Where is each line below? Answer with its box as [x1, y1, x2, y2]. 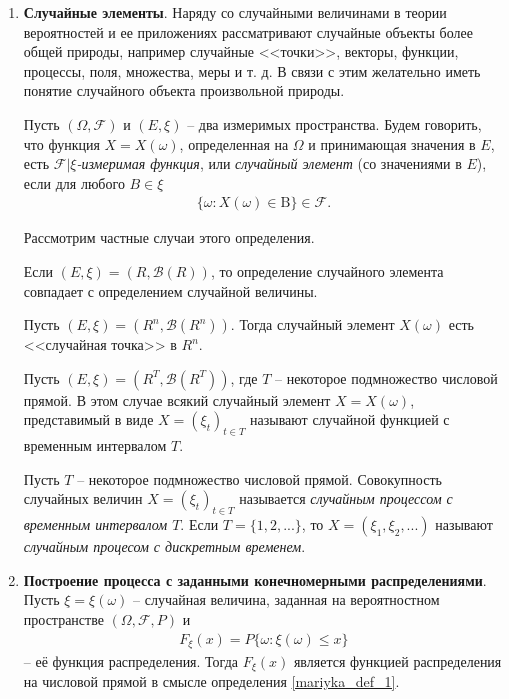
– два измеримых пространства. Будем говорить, [187, 113, 482, 134]
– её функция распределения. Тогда [23, 650, 238, 671]
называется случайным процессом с [239, 488, 453, 509]
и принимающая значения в [308, 133, 476, 154]
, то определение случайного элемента [210, 260, 444, 281]
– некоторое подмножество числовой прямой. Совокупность [77, 468, 442, 489]
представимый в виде [23, 409, 154, 430]
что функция [23, 133, 100, 154]
